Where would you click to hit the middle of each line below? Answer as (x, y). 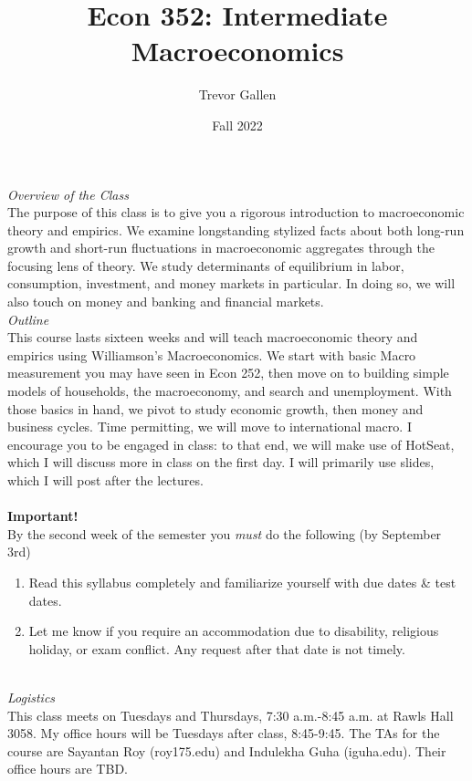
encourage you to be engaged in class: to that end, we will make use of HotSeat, (231, 444)
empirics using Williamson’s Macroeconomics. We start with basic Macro (212, 354)
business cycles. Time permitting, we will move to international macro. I (210, 427)
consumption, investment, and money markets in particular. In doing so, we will (231, 283)
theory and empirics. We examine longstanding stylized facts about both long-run (236, 229)
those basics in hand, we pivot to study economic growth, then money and (215, 408)
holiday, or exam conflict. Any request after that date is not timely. (217, 648)
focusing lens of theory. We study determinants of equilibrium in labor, (206, 265)
